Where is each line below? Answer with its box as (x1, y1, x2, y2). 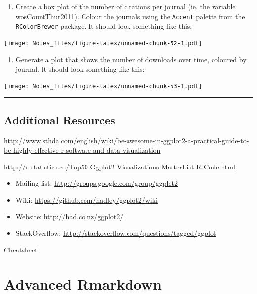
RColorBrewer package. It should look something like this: (15, 21, 192, 31)
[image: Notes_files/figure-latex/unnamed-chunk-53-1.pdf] (4, 83, 202, 90)
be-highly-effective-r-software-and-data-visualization (4, 145, 161, 155)
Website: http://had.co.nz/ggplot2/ (15, 211, 124, 221)
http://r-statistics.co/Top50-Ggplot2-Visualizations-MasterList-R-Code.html (4, 161, 235, 171)
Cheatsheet (4, 244, 38, 254)
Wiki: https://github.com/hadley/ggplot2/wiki (15, 194, 158, 205)
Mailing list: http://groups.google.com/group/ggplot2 (15, 178, 178, 188)
